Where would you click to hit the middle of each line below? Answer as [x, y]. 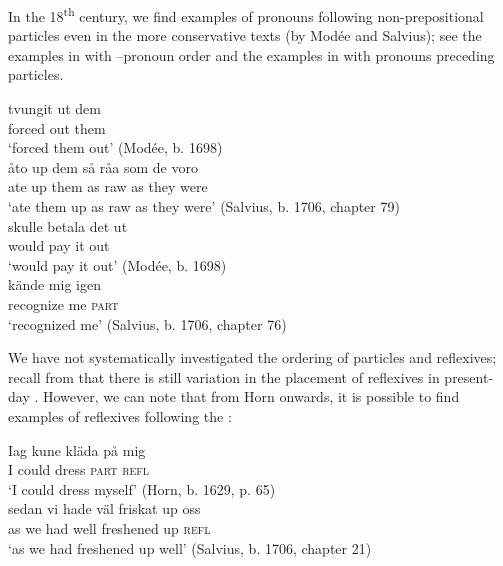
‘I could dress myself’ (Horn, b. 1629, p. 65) [142, 488]
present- [469, 376]
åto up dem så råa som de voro [103, 166]
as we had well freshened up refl [109, 527]
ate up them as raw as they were [108, 186]
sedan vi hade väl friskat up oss [104, 508]
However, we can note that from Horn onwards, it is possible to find [251, 396]
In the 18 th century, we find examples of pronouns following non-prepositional [246, 14]
